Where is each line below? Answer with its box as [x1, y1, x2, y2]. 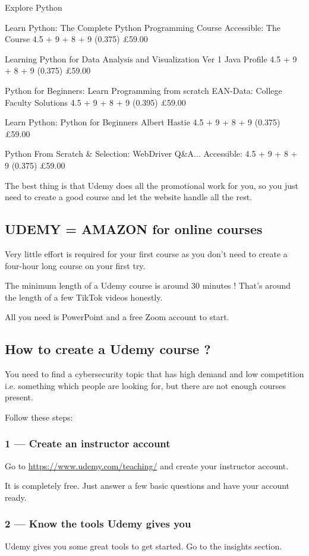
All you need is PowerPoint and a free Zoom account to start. [5, 311, 229, 323]
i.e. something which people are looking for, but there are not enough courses [5, 379, 286, 391]
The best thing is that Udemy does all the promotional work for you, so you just [5, 179, 299, 191]
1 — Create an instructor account [5, 436, 171, 451]
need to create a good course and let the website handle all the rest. [5, 191, 253, 203]
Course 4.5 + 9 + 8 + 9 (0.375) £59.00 [5, 33, 148, 45]
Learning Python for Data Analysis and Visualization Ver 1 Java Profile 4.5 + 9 [5, 52, 297, 65]
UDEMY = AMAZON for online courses [5, 220, 263, 238]
